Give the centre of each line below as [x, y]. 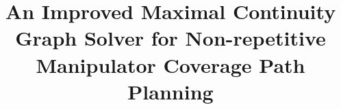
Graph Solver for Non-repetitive [170, 38]
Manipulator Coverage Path [170, 64]
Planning [170, 91]
